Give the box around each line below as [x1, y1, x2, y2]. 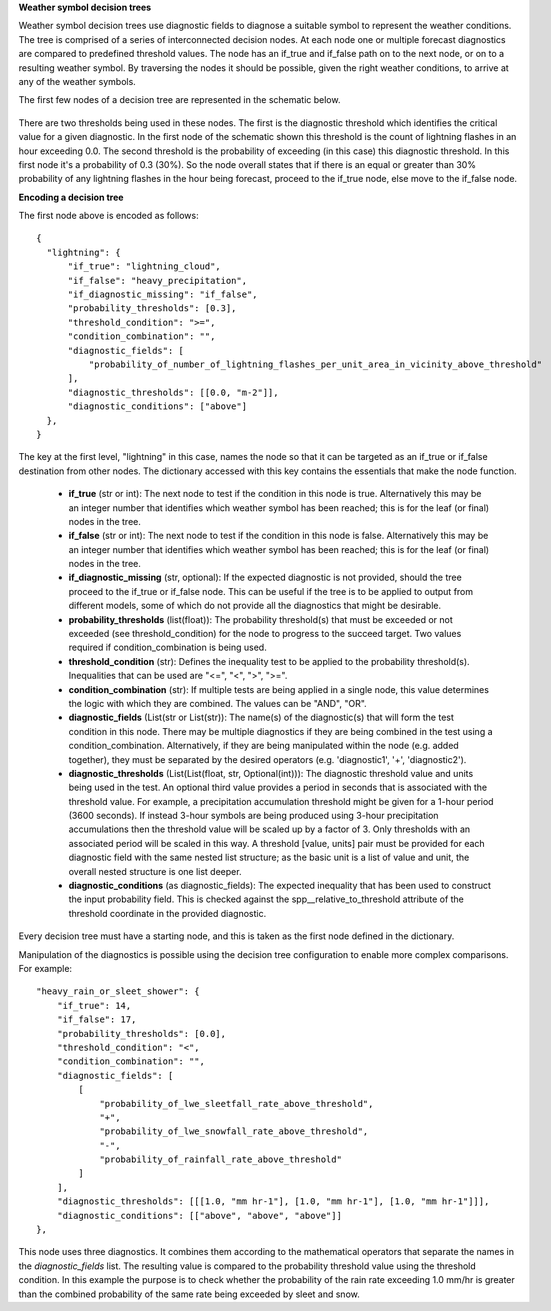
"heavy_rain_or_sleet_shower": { [36, 986, 200, 997]
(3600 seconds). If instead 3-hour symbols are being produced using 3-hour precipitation [68, 810, 439, 822]
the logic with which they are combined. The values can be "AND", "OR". [68, 697, 367, 709]
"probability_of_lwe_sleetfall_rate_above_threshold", [99, 1098, 374, 1109]
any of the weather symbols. [18, 75, 137, 87]
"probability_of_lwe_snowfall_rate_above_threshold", [99, 1126, 369, 1137]
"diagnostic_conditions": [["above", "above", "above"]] [56, 1210, 342, 1221]
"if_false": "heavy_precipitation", [67, 275, 248, 286]
